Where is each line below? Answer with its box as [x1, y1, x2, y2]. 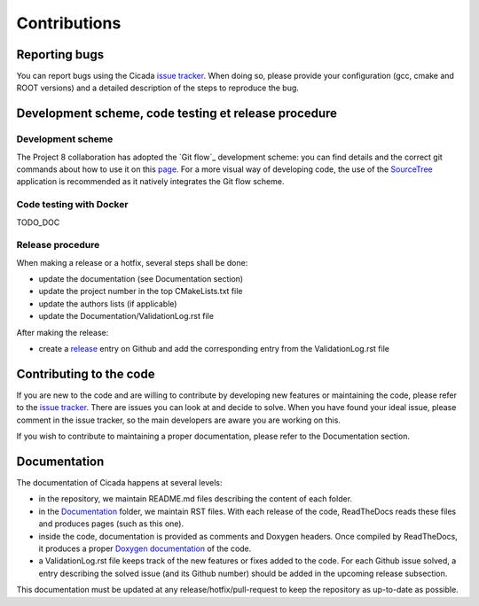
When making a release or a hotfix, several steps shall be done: [16, 257, 248, 268]
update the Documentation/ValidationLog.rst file [38, 311, 215, 322]
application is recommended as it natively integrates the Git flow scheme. [16, 176, 285, 187]
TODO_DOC [16, 217, 60, 228]
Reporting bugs [16, 47, 105, 62]
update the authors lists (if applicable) [38, 298, 177, 309]
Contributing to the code [16, 366, 155, 381]
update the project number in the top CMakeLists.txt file [38, 286, 243, 297]
